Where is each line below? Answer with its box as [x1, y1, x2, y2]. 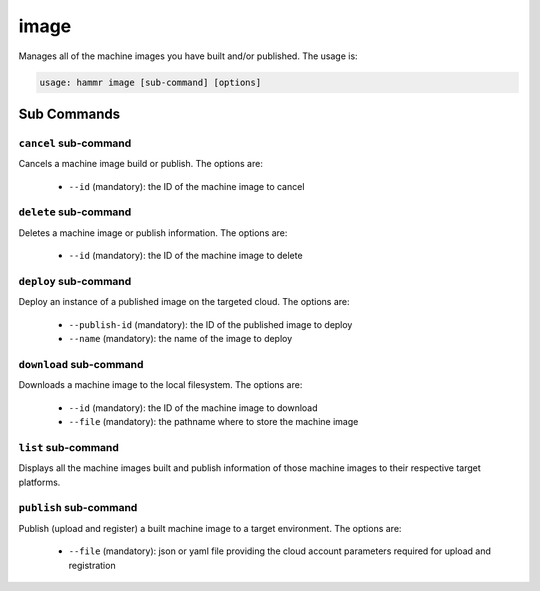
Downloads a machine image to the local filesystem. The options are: [18, 379, 303, 391]
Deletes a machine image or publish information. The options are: [18, 226, 288, 239]
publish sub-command [18, 501, 138, 515]
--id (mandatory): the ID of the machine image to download [68, 401, 319, 414]
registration [68, 559, 116, 571]
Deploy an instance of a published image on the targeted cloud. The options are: [18, 296, 350, 308]
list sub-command [18, 440, 120, 454]
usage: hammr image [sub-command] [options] [39, 76, 262, 88]
